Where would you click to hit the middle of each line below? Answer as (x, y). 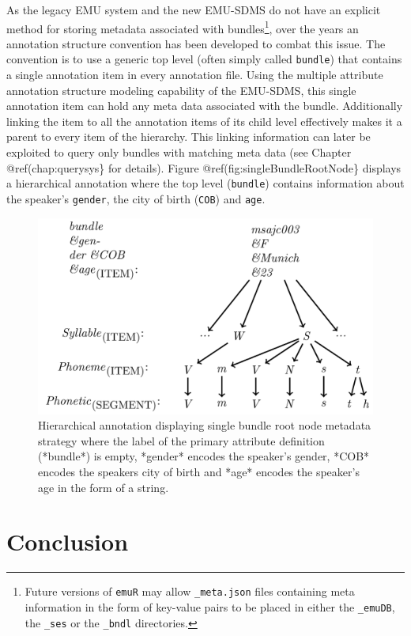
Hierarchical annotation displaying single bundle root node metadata (205, 425)
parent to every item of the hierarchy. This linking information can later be (189, 136)
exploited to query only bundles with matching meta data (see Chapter (179, 152)
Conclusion (68, 541)
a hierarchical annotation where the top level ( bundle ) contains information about (205, 183)
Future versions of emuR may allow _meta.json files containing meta (190, 591)
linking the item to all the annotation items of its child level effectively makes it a (204, 121)
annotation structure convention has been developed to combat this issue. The (196, 43)
